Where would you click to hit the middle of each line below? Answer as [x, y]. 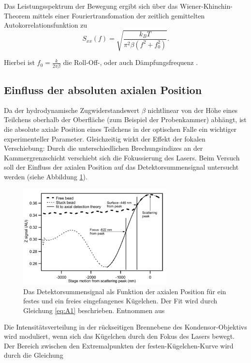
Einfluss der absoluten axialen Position [103, 90]
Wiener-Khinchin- [206, 6]
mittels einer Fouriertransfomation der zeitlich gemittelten [119, 15]
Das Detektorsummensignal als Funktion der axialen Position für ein [125, 291]
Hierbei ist [19, 62]
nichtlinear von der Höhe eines [193, 110]
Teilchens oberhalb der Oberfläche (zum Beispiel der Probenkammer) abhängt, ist [125, 119]
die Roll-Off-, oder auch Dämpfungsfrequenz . [131, 62]
